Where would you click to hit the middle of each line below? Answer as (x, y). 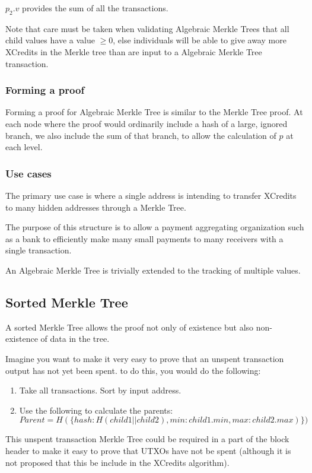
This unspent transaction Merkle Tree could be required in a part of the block (147, 439)
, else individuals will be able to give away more (200, 40)
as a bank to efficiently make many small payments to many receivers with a (144, 238)
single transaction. (39, 250)
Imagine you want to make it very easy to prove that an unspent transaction (145, 358)
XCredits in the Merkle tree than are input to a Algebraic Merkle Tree (134, 51)
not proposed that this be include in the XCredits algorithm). (117, 462)
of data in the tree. (75, 339)
